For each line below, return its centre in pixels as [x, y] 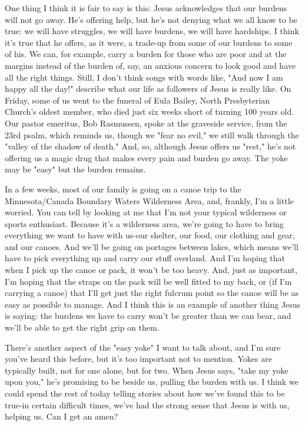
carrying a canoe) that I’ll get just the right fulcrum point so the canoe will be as [152, 293]
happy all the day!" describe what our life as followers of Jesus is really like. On [148, 89]
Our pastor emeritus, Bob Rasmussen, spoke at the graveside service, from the [146, 123]
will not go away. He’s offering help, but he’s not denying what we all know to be [151, 19]
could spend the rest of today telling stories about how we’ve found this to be [145, 393]
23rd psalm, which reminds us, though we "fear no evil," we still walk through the [152, 134]
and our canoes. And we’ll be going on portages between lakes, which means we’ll [152, 246]
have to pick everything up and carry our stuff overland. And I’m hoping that [145, 258]
